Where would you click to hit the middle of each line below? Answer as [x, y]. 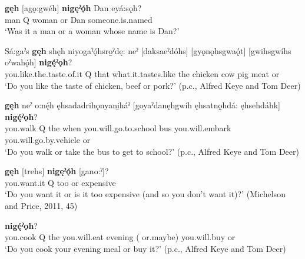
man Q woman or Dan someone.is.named [79, 19]
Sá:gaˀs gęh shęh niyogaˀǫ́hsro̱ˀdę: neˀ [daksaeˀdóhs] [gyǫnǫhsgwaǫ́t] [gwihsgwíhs [148, 50]
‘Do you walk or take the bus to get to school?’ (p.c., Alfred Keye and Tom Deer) [152, 151]
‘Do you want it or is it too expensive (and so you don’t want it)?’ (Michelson [145, 194]
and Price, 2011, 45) [41, 205]
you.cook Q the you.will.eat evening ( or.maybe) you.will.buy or [120, 237]
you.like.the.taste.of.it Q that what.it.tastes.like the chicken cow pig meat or [142, 73]
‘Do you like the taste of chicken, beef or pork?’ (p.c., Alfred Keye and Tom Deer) [153, 85]
